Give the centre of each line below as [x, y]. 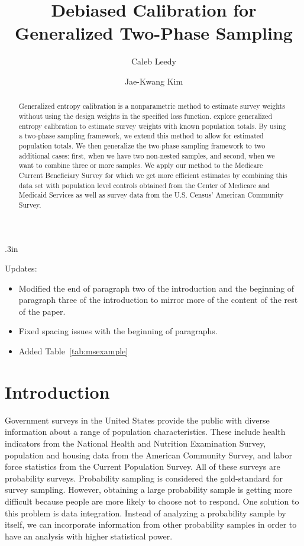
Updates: [21, 268]
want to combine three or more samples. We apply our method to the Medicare [141, 165]
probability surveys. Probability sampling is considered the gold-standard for [144, 478]
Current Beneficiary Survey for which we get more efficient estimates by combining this [153, 175]
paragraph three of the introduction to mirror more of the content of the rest [158, 300]
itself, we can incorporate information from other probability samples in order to [151, 524]
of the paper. [42, 311]
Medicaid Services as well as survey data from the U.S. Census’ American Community [151, 195]
